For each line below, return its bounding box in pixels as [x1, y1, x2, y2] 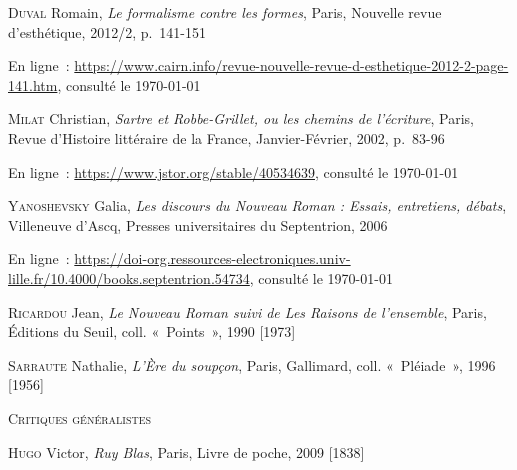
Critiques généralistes [8, 407, 152, 428]
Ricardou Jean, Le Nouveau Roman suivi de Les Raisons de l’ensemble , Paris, [8, 301, 487, 322]
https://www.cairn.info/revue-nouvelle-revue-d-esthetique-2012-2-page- [74, 55, 509, 76]
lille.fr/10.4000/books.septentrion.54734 [8, 267, 250, 288]
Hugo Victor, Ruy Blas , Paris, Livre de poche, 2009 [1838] [8, 441, 365, 462]
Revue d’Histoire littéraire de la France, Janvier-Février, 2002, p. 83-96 [8, 127, 445, 148]
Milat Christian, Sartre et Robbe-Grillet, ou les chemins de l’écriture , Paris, [8, 108, 474, 129]
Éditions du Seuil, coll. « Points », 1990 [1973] [8, 321, 296, 342]
